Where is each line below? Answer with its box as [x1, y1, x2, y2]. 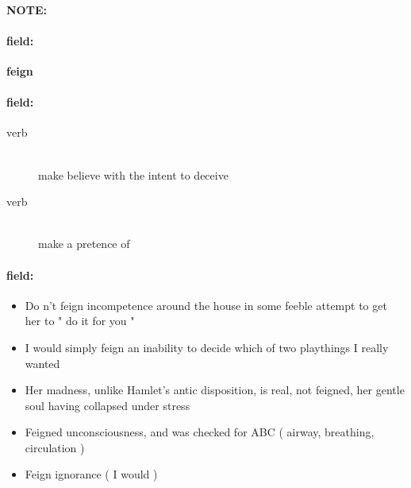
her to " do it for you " [25, 312, 135, 329]
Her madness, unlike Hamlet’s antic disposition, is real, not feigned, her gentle [25, 381, 405, 398]
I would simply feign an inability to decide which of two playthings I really [25, 339, 389, 355]
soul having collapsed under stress [25, 397, 190, 413]
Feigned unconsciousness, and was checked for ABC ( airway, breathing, [25, 424, 375, 440]
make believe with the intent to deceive [38, 166, 229, 183]
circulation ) [25, 439, 85, 455]
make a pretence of [38, 235, 130, 252]
